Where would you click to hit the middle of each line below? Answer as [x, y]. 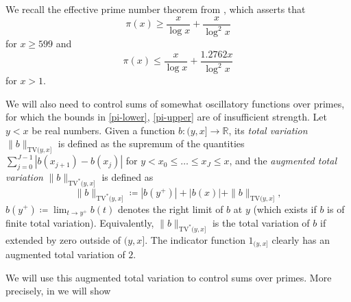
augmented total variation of [65, 254]
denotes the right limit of [171, 209]
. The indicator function [195, 239]
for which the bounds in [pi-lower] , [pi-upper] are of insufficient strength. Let [166, 117]
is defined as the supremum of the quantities [151, 143]
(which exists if [285, 209]
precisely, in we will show [58, 291]
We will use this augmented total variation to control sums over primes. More [169, 277]
